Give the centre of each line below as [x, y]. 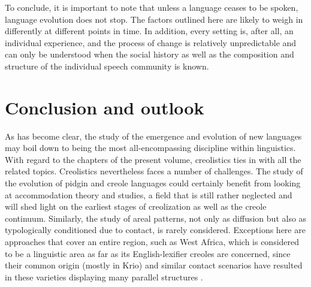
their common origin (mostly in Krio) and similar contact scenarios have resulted [154, 265]
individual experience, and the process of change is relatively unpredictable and [151, 42]
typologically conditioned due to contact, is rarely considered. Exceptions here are [155, 230]
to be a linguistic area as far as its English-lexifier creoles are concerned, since [148, 253]
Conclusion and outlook [105, 107]
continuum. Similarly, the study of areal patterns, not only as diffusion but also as [156, 218]
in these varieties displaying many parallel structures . [104, 277]
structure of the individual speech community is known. [107, 66]
